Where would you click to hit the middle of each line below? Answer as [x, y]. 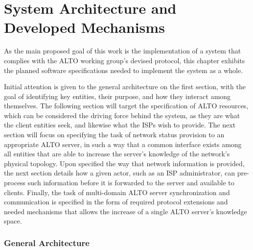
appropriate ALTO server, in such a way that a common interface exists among [123, 144]
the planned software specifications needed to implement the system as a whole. [124, 70]
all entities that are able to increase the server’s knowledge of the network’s [117, 154]
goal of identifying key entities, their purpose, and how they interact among [117, 96]
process [15, 183]
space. [13, 221]
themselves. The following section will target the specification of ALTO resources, [126, 106]
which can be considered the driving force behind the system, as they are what [122, 115]
